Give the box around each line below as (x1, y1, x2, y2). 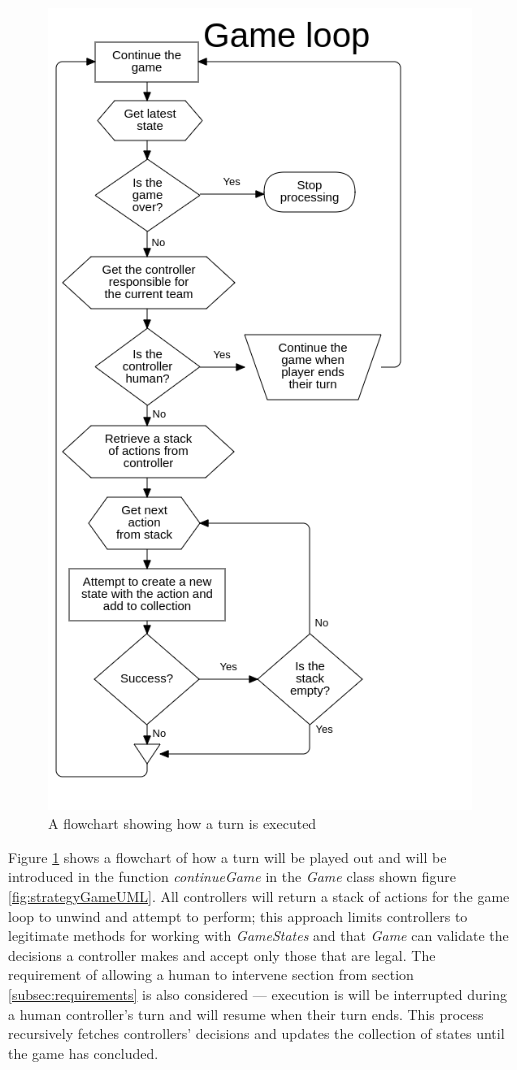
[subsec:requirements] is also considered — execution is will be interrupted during (8, 984, 507, 1005)
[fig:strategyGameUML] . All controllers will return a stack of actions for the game (8, 886, 510, 907)
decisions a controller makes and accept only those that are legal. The (8, 944, 436, 965)
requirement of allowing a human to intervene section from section (8, 964, 414, 985)
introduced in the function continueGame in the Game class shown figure (8, 866, 456, 887)
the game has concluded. (8, 1042, 159, 1063)
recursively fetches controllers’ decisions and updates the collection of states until (8, 1023, 505, 1044)
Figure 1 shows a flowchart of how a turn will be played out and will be (8, 846, 447, 867)
